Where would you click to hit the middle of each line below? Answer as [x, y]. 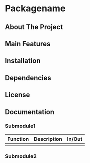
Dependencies [28, 78]
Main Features [28, 44]
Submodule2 [21, 156]
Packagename [35, 9]
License [18, 95]
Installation [23, 61]
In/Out [75, 139]
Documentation [30, 112]
